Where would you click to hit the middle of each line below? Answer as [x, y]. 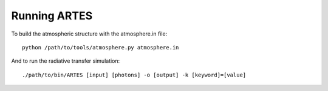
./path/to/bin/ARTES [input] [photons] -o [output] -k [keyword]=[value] [134, 75]
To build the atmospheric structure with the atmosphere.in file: [89, 34]
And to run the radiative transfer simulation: [66, 61]
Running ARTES [52, 16]
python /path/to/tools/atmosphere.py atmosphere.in [101, 47]
